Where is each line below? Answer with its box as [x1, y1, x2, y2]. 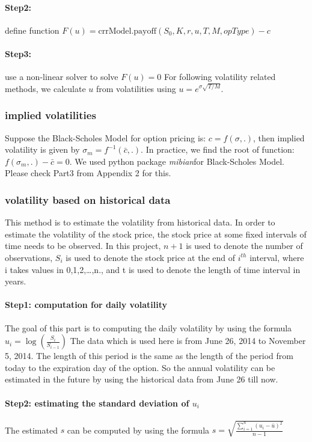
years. [5, 275, 26, 287]
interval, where [249, 251, 304, 263]
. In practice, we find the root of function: [141, 143, 295, 156]
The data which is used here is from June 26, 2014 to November [70, 334, 306, 347]
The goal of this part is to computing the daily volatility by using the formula [5, 321, 292, 334]
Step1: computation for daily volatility [5, 298, 167, 311]
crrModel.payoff [98, 26, 157, 35]
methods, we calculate [5, 82, 86, 94]
